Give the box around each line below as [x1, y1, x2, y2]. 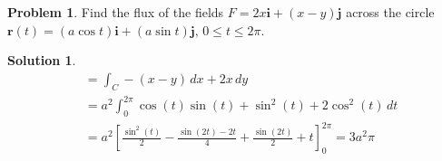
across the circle [346, 3, 435, 21]
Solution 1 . [7, 51, 76, 70]
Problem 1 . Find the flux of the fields [7, 3, 224, 21]
